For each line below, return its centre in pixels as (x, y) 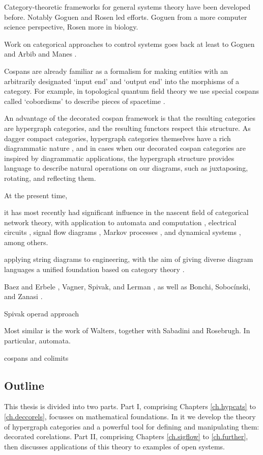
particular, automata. (37, 341)
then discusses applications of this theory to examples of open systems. (114, 446)
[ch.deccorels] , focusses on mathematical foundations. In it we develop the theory (130, 417)
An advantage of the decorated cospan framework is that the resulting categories (130, 118)
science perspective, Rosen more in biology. (71, 27)
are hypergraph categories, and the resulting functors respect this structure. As (127, 128)
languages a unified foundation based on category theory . (94, 269)
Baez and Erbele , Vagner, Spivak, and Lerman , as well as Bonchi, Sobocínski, (127, 286)
